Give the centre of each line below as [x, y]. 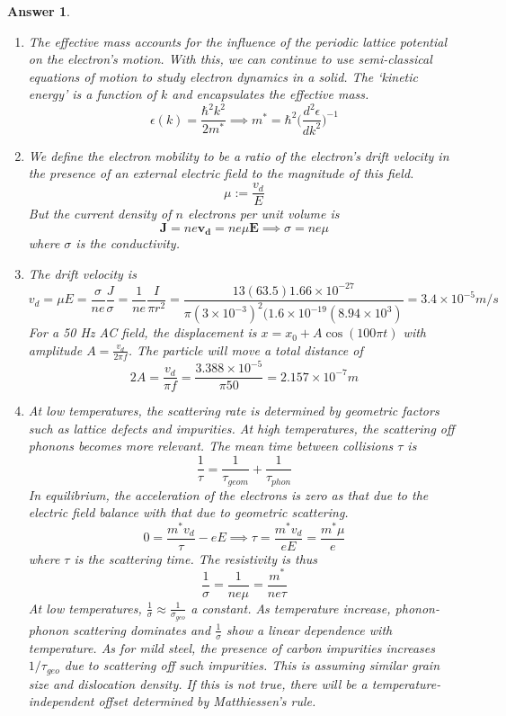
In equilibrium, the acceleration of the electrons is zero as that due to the [228, 494]
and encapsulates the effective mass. [271, 94]
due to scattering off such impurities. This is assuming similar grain [252, 665]
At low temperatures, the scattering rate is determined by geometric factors [234, 411]
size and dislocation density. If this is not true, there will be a [198, 683]
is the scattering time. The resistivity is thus [196, 558]
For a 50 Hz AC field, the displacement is [142, 332]
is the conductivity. [128, 243]
